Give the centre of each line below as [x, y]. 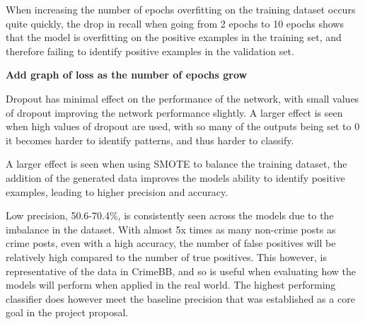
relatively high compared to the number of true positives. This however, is [166, 256]
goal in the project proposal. [67, 312]
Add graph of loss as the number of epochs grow [127, 75]
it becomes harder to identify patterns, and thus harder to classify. [150, 140]
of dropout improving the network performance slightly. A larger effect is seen [174, 112]
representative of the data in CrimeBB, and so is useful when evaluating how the [181, 271]
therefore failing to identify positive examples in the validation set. [150, 51]
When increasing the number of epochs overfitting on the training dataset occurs [181, 9]
